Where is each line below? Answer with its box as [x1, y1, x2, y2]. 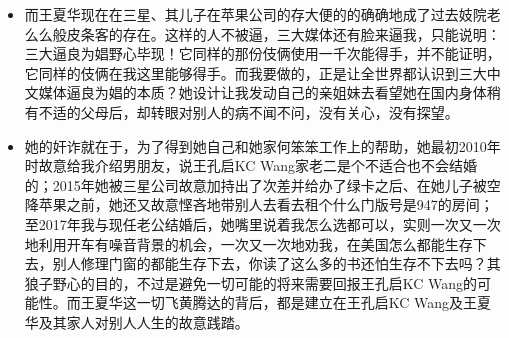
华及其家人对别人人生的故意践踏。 [24, 311, 249, 332]
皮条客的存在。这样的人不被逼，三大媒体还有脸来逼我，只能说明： [66, 23, 501, 44]
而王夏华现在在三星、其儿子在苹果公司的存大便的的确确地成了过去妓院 [24, 4, 487, 24]
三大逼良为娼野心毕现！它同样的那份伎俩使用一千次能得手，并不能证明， [24, 43, 501, 64]
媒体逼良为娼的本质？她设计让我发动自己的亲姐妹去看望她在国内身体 [38, 82, 487, 103]
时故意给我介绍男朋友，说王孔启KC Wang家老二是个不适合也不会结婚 [24, 155, 478, 176]
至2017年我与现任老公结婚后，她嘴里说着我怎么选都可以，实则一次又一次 [24, 213, 501, 234]
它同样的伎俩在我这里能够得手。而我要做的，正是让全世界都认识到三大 [24, 62, 487, 83]
